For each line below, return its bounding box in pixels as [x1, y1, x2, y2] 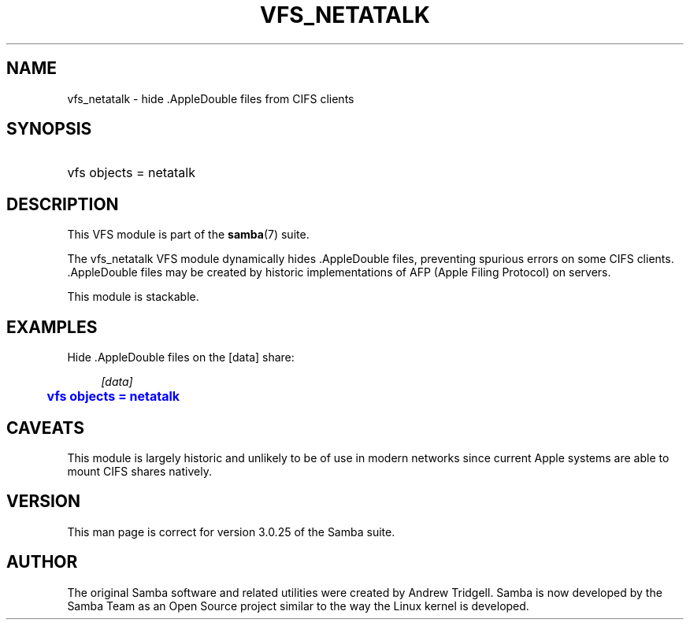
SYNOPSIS [6, 119, 92, 139]
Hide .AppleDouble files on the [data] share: [67, 350, 295, 365]
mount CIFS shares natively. [67, 464, 212, 478]
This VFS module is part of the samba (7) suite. [67, 228, 310, 242]
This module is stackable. [67, 290, 199, 304]
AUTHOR [6, 552, 78, 572]
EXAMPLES [6, 317, 98, 337]
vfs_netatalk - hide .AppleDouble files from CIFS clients [67, 91, 354, 106]
